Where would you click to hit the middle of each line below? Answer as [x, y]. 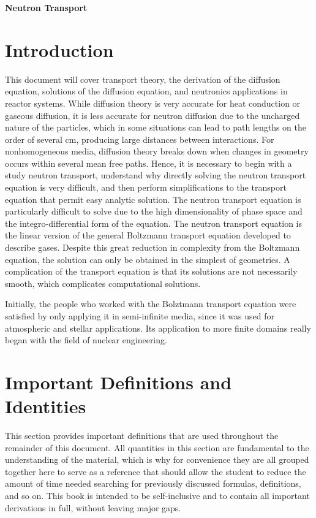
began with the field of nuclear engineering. [86, 340]
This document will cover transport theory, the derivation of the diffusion [143, 79]
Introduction [59, 49]
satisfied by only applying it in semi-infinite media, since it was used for [140, 316]
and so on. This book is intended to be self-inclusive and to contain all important [157, 496]
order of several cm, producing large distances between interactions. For [140, 139]
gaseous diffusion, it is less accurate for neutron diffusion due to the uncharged [152, 115]
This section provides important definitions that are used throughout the [142, 436]
